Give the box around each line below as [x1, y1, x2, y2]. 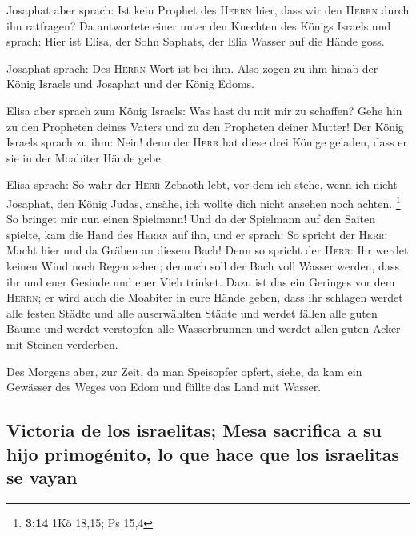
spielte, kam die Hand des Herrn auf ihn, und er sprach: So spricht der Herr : [6, 226, 388, 242]
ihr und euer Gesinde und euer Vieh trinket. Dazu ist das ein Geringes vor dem [6, 273, 395, 290]
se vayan [6, 464, 78, 489]
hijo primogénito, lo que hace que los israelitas [6, 441, 400, 466]
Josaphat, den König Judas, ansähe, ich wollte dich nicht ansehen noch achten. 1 [6, 192, 401, 211]
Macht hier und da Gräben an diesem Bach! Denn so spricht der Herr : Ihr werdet [6, 242, 409, 258]
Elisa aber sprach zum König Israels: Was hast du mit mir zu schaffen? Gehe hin [6, 102, 402, 118]
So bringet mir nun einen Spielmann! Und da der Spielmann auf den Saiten [6, 210, 376, 227]
